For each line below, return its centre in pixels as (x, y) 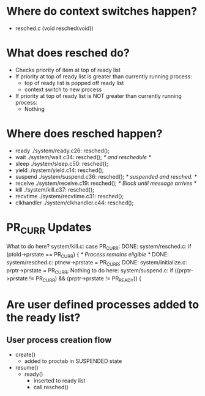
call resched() (51, 387)
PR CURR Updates (49, 228)
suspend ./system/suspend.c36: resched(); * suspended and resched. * (106, 176)
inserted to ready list (59, 381)
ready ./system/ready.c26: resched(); (62, 151)
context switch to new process (63, 89)
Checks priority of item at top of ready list (68, 70)
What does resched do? (68, 53)
